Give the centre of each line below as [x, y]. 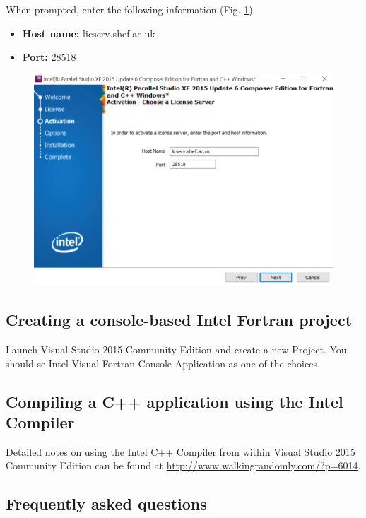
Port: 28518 [49, 57]
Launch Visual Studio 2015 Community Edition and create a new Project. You [176, 349]
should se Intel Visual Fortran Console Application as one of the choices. [163, 363]
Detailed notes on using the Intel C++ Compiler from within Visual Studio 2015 [181, 451]
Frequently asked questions [106, 504]
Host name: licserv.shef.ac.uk [89, 33]
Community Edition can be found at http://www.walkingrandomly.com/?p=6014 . [183, 465]
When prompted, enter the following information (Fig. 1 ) [129, 9]
